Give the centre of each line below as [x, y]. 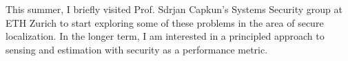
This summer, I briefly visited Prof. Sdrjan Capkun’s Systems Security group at [174, 9]
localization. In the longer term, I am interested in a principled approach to [165, 36]
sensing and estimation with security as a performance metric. [137, 49]
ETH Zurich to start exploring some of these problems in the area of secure [165, 22]
